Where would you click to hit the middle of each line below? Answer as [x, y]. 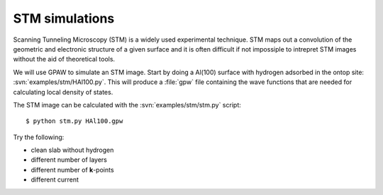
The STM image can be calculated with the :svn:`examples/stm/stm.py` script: [127, 105]
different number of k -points [72, 170]
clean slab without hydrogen [72, 150]
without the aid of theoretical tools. [64, 59]
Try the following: [39, 137]
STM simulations [64, 18]
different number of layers [69, 160]
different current [55, 179]
